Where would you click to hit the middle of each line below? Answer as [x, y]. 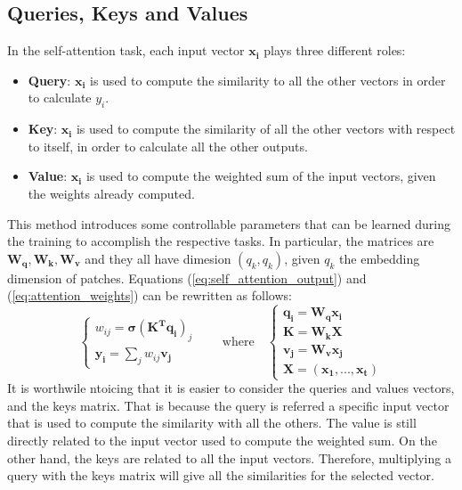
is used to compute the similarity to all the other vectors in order [268, 80]
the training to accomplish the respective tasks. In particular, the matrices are [221, 241]
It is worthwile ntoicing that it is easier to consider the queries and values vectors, [231, 388]
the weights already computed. [111, 193]
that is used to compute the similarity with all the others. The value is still [212, 423]
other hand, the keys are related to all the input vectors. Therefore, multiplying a [229, 457]
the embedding [380, 258]
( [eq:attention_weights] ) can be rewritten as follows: [150, 295]
